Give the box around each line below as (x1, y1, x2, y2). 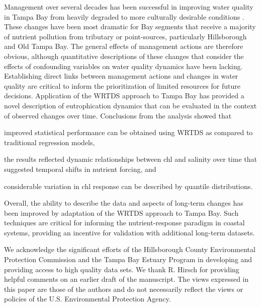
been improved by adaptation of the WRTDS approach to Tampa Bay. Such (4, 207, 239, 218)
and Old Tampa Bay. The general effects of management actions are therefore (4, 41, 243, 51)
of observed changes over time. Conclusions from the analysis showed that (4, 110, 232, 120)
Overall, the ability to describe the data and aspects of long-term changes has (4, 198, 243, 208)
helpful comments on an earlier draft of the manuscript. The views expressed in (4, 274, 249, 284)
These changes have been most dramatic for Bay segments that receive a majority (4, 21, 256, 32)
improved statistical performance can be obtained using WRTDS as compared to (4, 127, 253, 138)
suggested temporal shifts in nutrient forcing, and (4, 163, 156, 174)
